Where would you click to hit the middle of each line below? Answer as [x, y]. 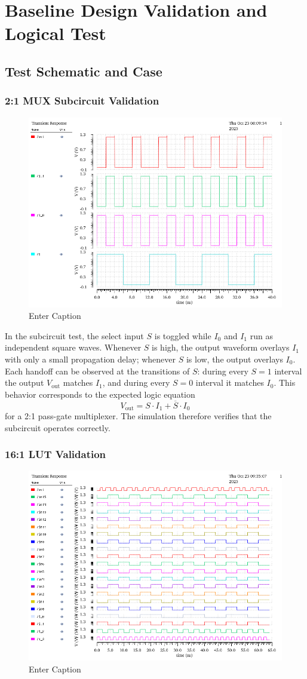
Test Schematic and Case [84, 71]
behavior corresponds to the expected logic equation [100, 394]
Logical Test [56, 33]
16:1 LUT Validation [56, 454]
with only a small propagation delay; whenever [90, 359]
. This [285, 382]
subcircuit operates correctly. [58, 427]
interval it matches [230, 382]
